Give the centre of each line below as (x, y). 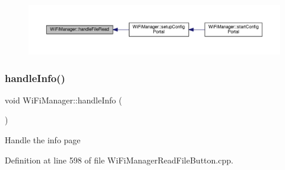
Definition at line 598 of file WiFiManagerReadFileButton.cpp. (119, 160)
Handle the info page (43, 140)
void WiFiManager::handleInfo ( (64, 100)
